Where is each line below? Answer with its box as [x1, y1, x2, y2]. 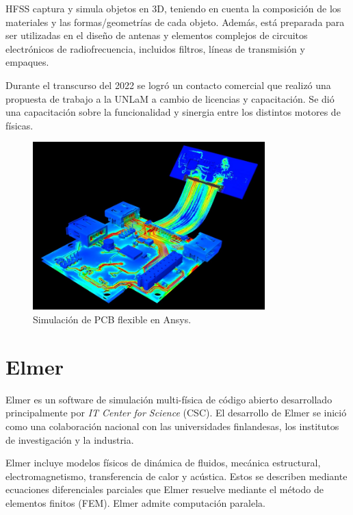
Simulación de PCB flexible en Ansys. [33, 312, 192, 326]
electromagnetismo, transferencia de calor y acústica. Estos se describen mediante [5, 468, 348, 483]
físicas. [5, 118, 34, 132]
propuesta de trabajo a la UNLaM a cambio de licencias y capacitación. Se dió [5, 91, 335, 105]
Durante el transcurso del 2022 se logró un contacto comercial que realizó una [5, 77, 331, 92]
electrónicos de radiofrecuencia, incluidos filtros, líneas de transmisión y [5, 41, 305, 55]
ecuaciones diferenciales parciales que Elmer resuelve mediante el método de [5, 482, 324, 497]
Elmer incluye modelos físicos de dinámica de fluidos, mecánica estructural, [5, 455, 321, 470]
